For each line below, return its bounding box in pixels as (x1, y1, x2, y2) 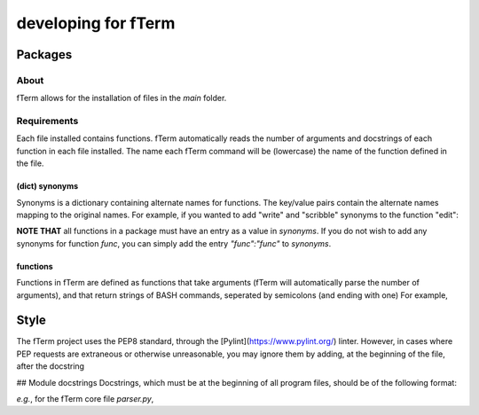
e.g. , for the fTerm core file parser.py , (16, 394, 154, 404)
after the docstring (16, 361, 84, 372)
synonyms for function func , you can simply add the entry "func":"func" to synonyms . (16, 238, 332, 248)
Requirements (16, 115, 79, 128)
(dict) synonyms (16, 181, 79, 192)
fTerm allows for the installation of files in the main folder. (16, 93, 227, 104)
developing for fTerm (16, 13, 176, 33)
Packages (16, 47, 73, 62)
